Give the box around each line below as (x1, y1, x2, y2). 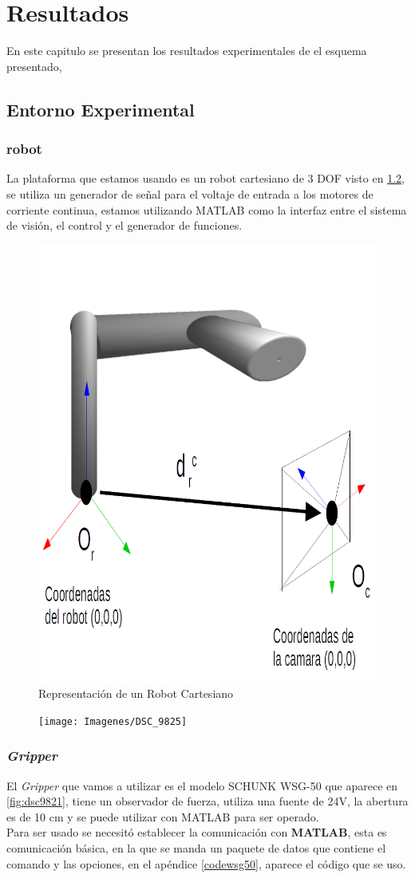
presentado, (6, 57, 62, 74)
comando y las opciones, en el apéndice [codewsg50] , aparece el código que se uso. (6, 855, 406, 872)
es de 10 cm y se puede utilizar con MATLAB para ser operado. (6, 808, 319, 825)
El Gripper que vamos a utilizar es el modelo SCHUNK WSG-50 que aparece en (6, 777, 398, 793)
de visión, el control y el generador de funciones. (6, 217, 243, 234)
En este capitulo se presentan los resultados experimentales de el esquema (6, 42, 367, 59)
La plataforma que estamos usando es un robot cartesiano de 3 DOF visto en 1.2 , (6, 170, 405, 187)
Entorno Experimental (6, 96, 195, 121)
